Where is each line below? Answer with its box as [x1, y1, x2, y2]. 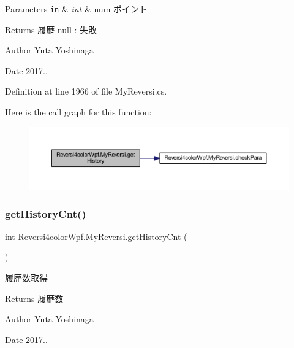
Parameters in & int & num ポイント [5, 2, 148, 15]
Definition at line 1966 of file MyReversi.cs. [5, 85, 167, 98]
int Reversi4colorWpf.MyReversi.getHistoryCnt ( [5, 230, 187, 242]
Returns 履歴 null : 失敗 [5, 23, 97, 36]
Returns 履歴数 [5, 292, 64, 304]
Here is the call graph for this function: [5, 106, 152, 118]
